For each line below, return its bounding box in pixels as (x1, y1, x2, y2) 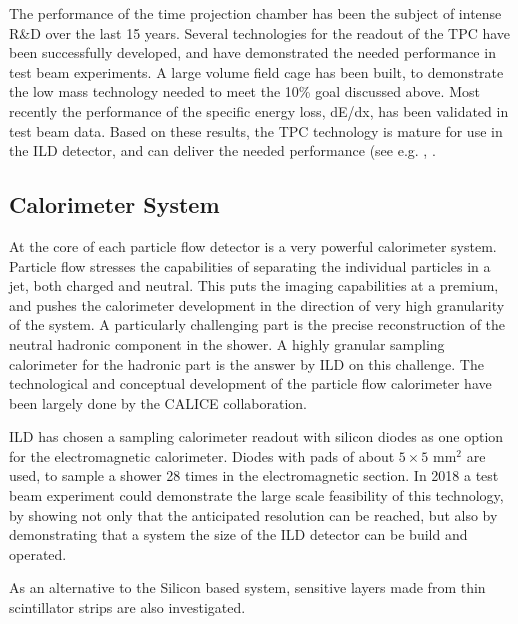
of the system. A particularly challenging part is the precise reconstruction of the (9, 314, 506, 335)
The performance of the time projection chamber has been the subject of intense (9, 3, 502, 23)
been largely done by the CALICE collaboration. (9, 392, 307, 413)
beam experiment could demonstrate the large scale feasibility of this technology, (9, 485, 504, 506)
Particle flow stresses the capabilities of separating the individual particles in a (9, 255, 491, 276)
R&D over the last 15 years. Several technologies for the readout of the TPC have (9, 22, 511, 43)
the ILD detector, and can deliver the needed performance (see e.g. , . (9, 140, 436, 161)
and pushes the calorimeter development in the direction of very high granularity (9, 294, 505, 315)
